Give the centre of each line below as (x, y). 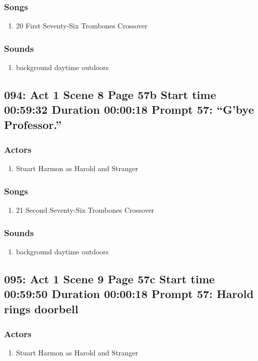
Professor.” (33, 124)
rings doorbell (41, 308)
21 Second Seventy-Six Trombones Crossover (85, 210)
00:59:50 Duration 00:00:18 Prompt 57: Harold (129, 294)
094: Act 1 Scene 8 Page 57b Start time (110, 95)
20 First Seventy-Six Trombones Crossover (82, 26)
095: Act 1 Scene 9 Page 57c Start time (109, 279)
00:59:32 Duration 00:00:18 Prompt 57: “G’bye (129, 109)
